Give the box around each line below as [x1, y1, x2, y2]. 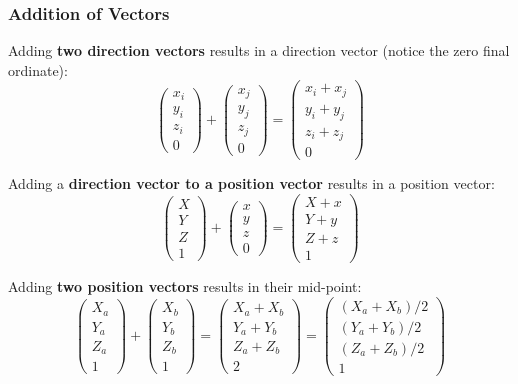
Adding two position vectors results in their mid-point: [8, 276, 362, 297]
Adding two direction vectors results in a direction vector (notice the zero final [8, 40, 510, 61]
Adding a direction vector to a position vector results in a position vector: [8, 173, 495, 194]
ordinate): [8, 59, 68, 80]
